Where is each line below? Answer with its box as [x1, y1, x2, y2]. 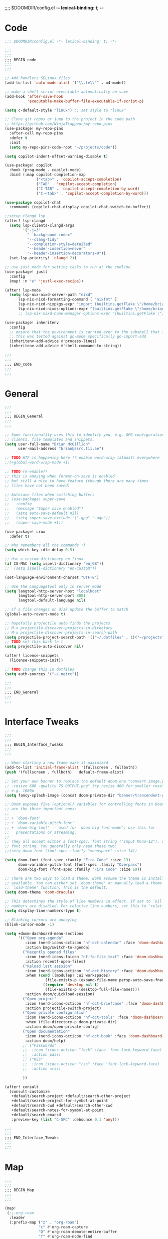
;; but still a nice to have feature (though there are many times [5, 478, 149, 484]
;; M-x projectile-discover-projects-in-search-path [5, 630, 117, 635]
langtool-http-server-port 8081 [18, 593, 86, 598]
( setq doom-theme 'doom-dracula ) [5, 890, 75, 895]
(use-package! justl [5, 269, 48, 274]
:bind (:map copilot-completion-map [9, 172, 86, 178]
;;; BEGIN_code [5, 57, 37, 62]
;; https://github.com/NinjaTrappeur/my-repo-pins [5, 121, 113, 126]
